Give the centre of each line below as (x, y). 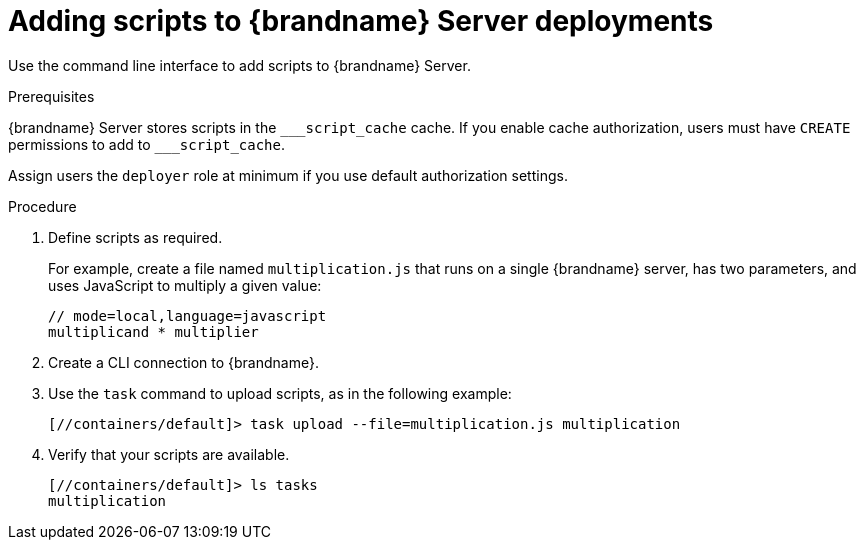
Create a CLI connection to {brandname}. (183, 362)
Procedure (42, 206)
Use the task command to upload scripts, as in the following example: (280, 393)
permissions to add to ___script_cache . (147, 144)
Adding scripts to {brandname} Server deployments (361, 21)
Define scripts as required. (135, 237)
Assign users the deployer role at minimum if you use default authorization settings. (288, 175)
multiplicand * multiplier (153, 331)
